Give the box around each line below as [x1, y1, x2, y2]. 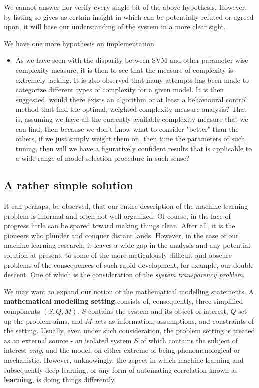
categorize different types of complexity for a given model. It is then [15, 84, 224, 95]
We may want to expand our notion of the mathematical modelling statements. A [4, 286, 254, 296]
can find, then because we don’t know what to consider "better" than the [15, 123, 239, 134]
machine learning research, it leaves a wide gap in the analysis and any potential [4, 240, 250, 250]
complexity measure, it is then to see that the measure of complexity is [15, 64, 233, 75]
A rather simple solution [4, 177, 133, 193]
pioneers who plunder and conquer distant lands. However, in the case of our [4, 230, 239, 240]
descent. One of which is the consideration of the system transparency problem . [4, 269, 245, 280]
